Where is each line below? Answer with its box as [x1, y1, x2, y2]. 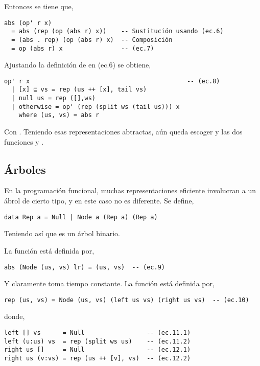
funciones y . [4, 136, 44, 147]
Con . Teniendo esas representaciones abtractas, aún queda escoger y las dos [4, 126, 243, 137]
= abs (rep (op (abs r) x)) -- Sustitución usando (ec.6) [11, 28, 224, 35]
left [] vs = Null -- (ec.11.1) [4, 329, 191, 337]
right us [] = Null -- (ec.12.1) [4, 346, 191, 354]
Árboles [4, 161, 46, 177]
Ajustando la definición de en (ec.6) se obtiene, [4, 59, 151, 70]
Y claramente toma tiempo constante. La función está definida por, [4, 278, 215, 289]
